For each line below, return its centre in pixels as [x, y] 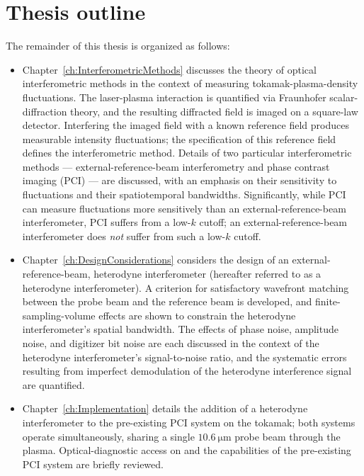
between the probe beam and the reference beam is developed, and [167, 301]
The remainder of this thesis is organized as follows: [118, 46]
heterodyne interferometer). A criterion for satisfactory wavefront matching [186, 287]
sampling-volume [59, 315]
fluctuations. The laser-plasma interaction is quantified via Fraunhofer [174, 97]
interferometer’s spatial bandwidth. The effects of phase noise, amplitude [180, 329]
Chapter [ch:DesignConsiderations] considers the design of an [155, 260]
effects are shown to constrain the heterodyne [197, 315]
